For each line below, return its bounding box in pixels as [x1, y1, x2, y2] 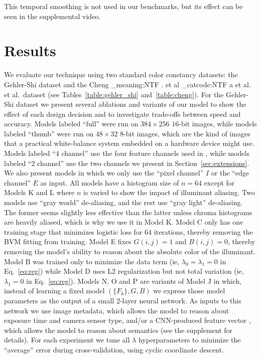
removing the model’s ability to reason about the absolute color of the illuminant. [4, 246, 255, 256]
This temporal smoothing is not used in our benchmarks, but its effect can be [4, 1, 243, 11]
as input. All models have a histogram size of [40, 177, 179, 188]
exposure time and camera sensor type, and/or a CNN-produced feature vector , [4, 315, 251, 325]
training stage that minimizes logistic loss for [4, 226, 143, 237]
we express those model [153, 285, 225, 296]
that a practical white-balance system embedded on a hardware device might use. [4, 138, 254, 148]
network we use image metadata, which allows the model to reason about [4, 305, 229, 315]
